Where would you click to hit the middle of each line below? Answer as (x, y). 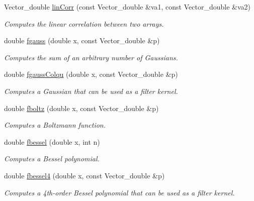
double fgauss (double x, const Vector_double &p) (82, 40)
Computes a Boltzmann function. (55, 125)
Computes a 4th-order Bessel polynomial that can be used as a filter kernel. (119, 192)
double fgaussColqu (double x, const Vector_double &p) (91, 74)
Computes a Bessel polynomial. (52, 159)
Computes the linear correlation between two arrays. (84, 23)
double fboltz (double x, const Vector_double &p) (81, 108)
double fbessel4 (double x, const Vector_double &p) (84, 175)
